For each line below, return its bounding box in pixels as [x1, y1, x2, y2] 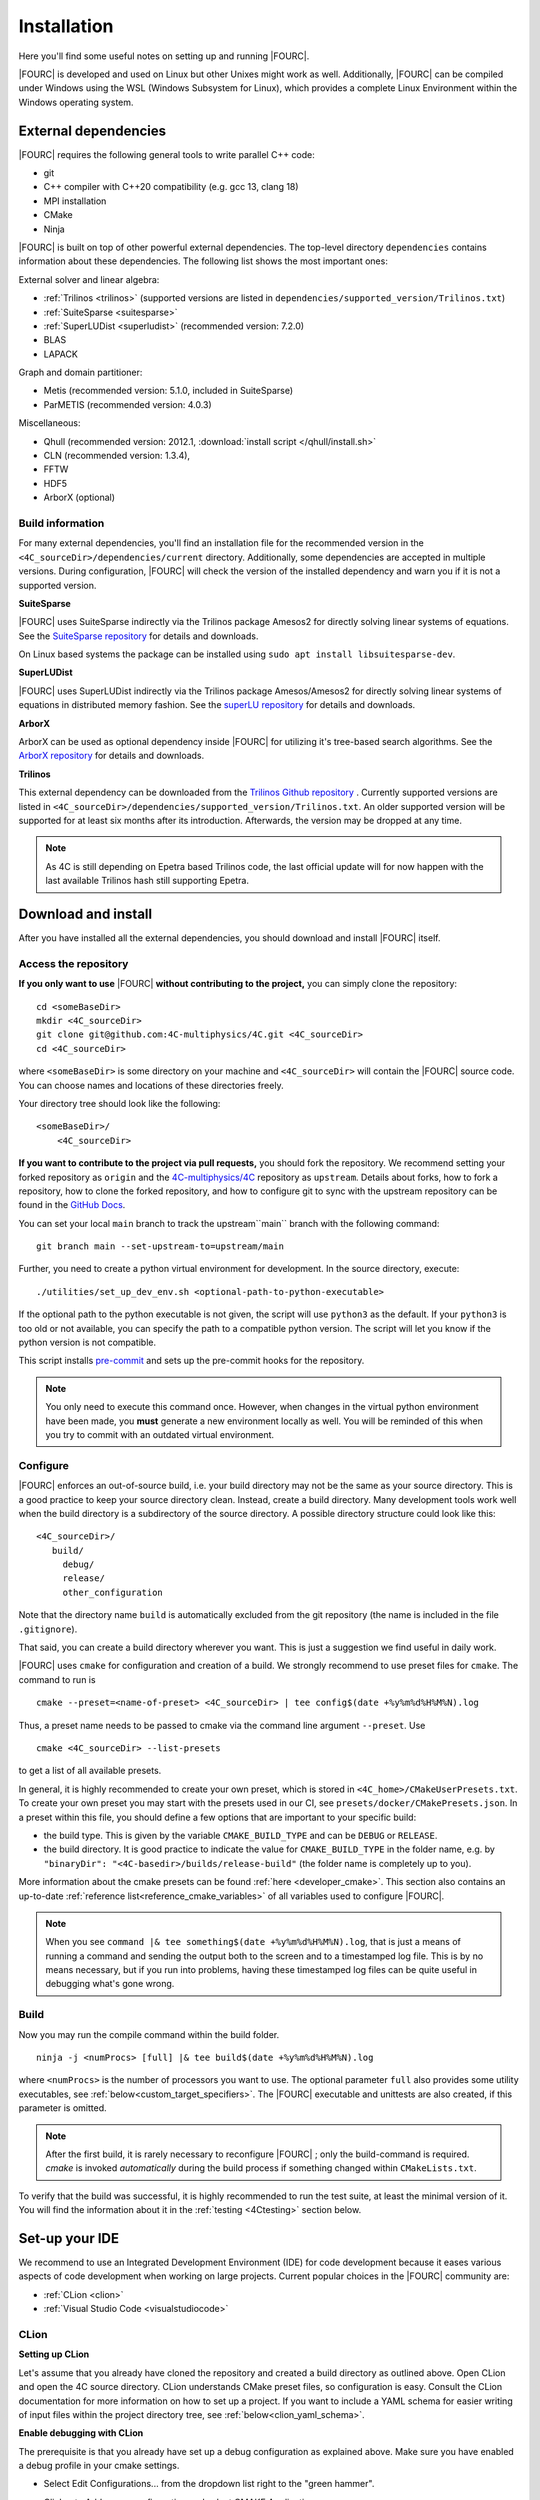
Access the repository [18, 956, 129, 970]
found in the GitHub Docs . [18, 1199, 126, 1211]
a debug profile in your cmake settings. [18, 2460, 180, 2472]
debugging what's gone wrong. [45, 1978, 175, 1990]
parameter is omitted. [18, 2102, 107, 2114]
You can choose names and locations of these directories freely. [18, 1079, 284, 1091]
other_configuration [62, 1586, 164, 1598]
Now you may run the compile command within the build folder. [18, 2028, 280, 2040]
